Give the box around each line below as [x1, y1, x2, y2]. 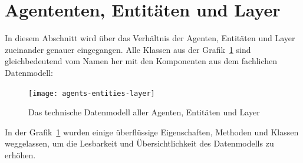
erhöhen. [5, 148, 36, 161]
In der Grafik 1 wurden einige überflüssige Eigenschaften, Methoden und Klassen [5, 125, 299, 138]
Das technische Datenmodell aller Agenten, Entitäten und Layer [28, 106, 260, 118]
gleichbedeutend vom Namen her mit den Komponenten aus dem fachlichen [5, 55, 278, 67]
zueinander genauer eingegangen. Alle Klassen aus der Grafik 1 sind [5, 43, 251, 55]
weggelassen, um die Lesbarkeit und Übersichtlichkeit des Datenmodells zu [5, 137, 274, 149]
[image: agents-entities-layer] [28, 89, 155, 98]
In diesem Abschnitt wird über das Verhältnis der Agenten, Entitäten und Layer [5, 32, 295, 44]
